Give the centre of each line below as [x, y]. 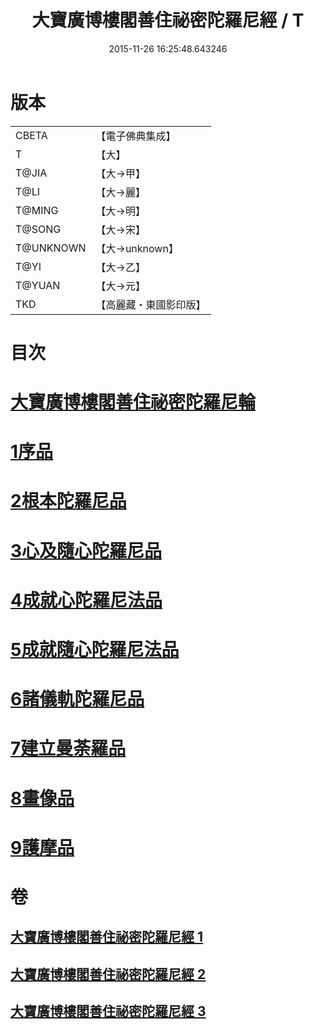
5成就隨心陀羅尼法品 [95, 650]
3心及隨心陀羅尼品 [86, 550]
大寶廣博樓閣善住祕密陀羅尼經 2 [108, 974]
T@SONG [38, 229]
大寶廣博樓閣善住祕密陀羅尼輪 [133, 402]
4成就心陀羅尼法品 [86, 600]
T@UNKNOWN [51, 248]
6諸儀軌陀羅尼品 [77, 699]
